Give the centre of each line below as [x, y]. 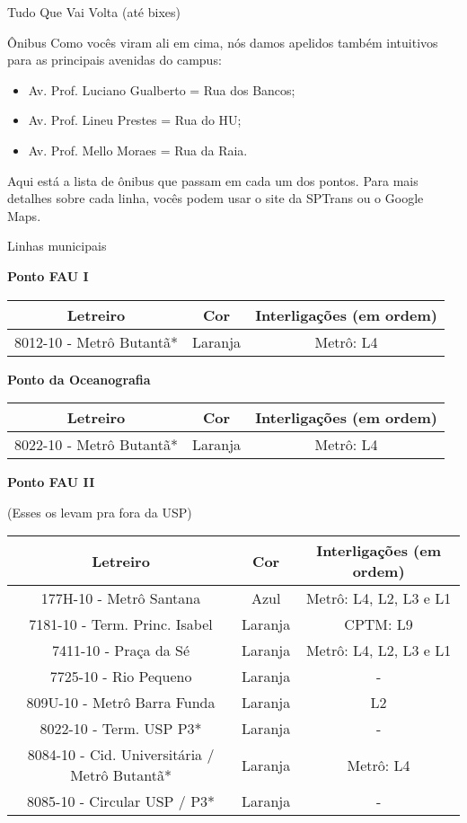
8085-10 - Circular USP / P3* [121, 801]
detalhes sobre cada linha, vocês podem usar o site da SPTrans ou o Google [216, 198]
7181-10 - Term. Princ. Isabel [121, 624]
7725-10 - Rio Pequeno [121, 677]
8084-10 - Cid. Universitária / [121, 755]
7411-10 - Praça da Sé [121, 650]
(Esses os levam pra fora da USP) [100, 512]
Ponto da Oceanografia [79, 379]
